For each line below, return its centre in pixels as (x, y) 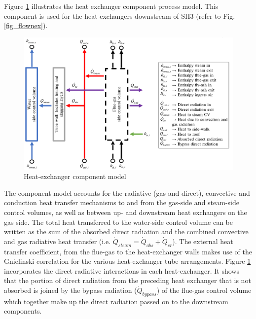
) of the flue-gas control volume (204, 290)
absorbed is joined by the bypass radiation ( (71, 290)
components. (23, 311)
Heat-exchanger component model (75, 176)
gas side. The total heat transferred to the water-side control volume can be (119, 222)
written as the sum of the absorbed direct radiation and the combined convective (126, 231)
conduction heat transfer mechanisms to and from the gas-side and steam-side (122, 202)
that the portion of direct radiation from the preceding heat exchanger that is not (128, 280)
